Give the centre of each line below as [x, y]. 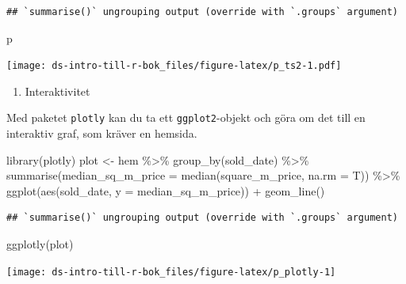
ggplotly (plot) [40, 244]
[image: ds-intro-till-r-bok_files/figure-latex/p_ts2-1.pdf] [174, 66]
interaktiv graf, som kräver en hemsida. [102, 133]
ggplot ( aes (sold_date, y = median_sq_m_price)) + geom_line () [166, 190]
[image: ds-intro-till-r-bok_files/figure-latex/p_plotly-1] [171, 272]
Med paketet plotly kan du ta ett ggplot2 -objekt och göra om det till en [186, 117]
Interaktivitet [57, 91]
